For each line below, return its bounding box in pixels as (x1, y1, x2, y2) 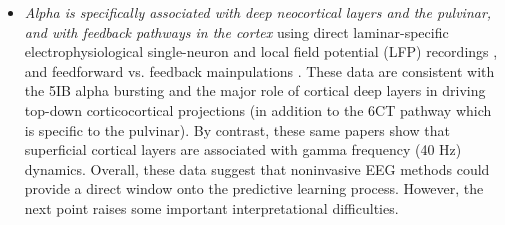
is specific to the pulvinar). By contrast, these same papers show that (24, 119, 450, 140)
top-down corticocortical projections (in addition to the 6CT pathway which (24, 99, 492, 120)
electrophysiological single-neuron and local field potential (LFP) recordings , (24, 41, 498, 62)
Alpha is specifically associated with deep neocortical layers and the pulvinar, (24, 2, 492, 22)
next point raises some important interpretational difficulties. (24, 197, 399, 218)
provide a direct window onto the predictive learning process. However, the (24, 178, 484, 199)
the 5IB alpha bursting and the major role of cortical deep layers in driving (24, 80, 486, 101)
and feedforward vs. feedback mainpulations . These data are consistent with (24, 60, 495, 81)
